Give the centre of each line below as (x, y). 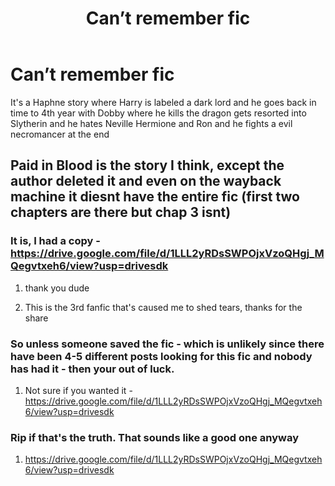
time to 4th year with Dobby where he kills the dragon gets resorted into (158, 113)
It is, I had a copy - (55, 241)
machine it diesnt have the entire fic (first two (155, 197)
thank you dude (57, 288)
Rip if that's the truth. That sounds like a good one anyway (155, 437)
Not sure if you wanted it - (78, 390)
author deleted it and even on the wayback (146, 181)
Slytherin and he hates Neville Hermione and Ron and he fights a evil (151, 123)
